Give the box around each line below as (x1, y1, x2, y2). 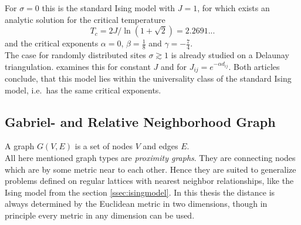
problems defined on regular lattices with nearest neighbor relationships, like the (5, 174, 294, 187)
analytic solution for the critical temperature (5, 13, 165, 25)
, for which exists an (197, 2, 270, 14)
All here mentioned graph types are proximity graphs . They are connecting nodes (5, 152, 296, 164)
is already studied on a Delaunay (171, 49, 289, 61)
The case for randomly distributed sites (5, 49, 146, 61)
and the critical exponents (5, 37, 99, 49)
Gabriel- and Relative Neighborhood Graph (5, 112, 276, 130)
